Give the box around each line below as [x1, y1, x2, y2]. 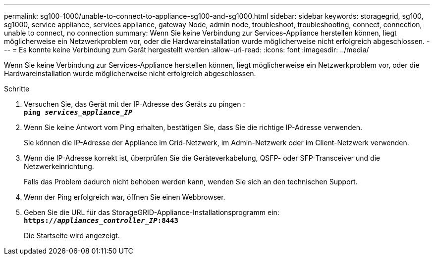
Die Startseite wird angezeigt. [24, 231, 120, 240]
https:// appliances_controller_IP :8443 [24, 216, 178, 224]
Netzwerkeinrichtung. [24, 162, 94, 171]
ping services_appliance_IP [24, 108, 133, 116]
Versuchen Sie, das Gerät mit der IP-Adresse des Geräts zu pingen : [24, 100, 245, 108]
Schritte [4, 85, 30, 93]
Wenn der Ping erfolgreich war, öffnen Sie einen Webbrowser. [24, 193, 225, 201]
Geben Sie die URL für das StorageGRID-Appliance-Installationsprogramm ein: [24, 208, 279, 216]
